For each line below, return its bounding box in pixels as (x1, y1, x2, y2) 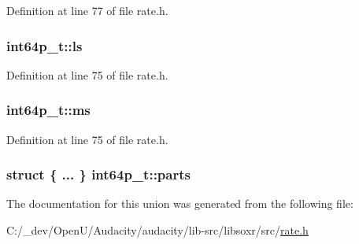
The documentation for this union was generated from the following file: (6, 195, 353, 212)
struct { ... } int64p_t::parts (6, 165, 191, 184)
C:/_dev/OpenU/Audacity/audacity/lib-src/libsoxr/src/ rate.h (6, 222, 309, 238)
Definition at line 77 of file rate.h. (6, 2, 168, 18)
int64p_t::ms (6, 100, 91, 120)
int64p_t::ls (6, 35, 83, 55)
